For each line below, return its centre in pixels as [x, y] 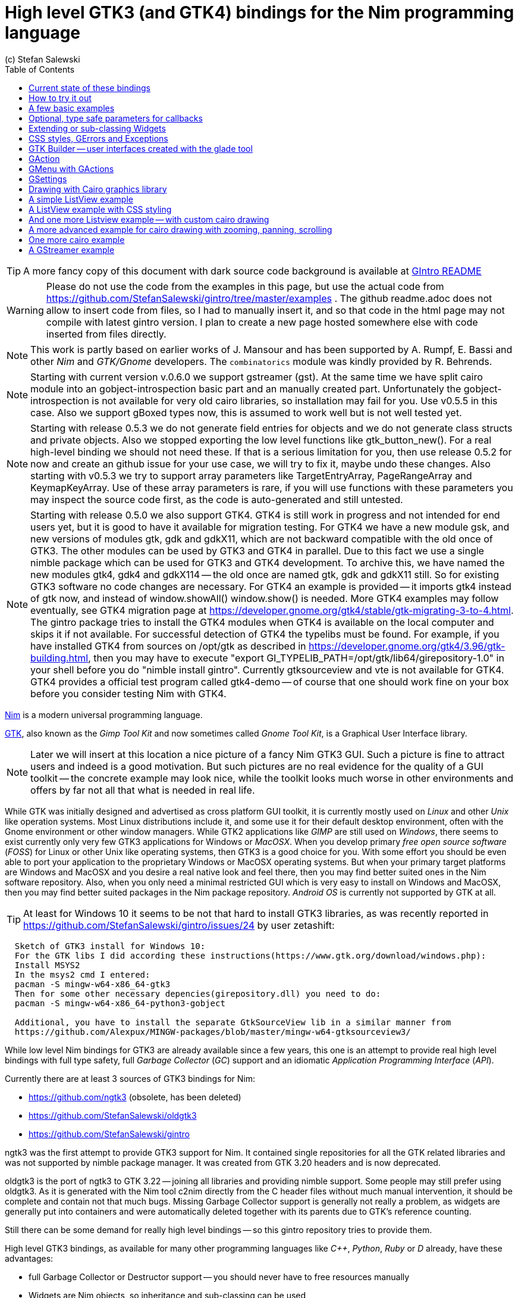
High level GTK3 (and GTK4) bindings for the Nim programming [260, 13]
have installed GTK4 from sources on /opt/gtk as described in [168, 646]
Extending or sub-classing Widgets [97, 128]
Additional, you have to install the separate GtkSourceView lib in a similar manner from [233, 1022]
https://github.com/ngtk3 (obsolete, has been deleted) [135, 1097]
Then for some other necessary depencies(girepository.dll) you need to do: [198, 993]
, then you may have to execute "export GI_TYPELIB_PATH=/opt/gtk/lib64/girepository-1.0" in [296, 658]
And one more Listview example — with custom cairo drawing [149, 219]
